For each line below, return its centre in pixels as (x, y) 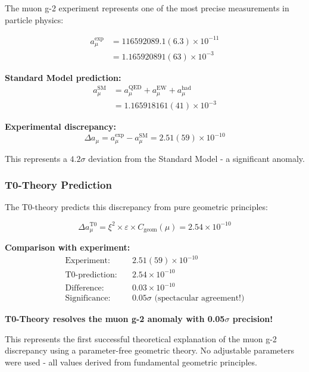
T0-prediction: (91, 275)
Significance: (88, 298)
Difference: (85, 288)
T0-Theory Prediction (58, 185)
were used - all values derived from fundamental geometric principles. (131, 362)
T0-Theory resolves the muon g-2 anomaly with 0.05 (115, 319)
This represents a (36, 158)
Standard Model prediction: (63, 77)
